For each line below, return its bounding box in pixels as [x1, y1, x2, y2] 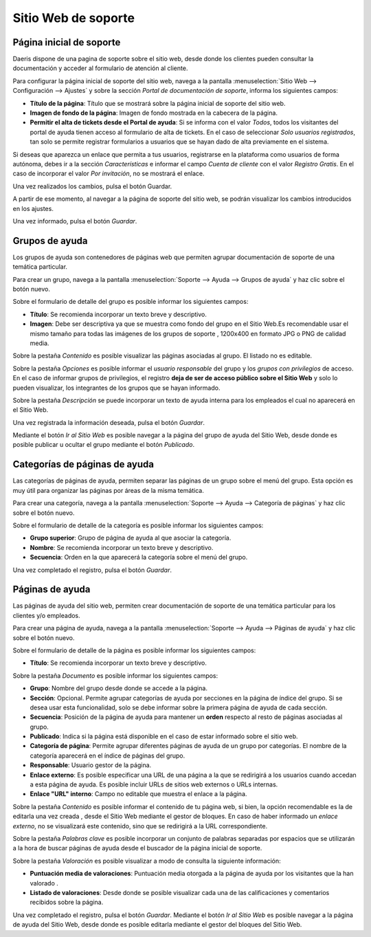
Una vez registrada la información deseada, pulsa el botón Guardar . [12, 418, 205, 426]
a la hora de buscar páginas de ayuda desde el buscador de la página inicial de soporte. [12, 844, 262, 852]
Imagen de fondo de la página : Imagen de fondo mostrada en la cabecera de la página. [30, 109, 278, 117]
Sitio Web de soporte [12, 10, 135, 25]
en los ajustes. [12, 204, 54, 212]
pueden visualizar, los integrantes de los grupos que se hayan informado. [12, 384, 221, 392]
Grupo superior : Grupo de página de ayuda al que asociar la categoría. [30, 533, 232, 542]
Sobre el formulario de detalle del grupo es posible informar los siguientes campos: [12, 298, 249, 306]
